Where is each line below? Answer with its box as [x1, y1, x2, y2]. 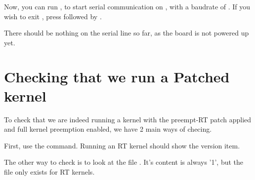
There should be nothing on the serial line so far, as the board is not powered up [4, 28, 249, 38]
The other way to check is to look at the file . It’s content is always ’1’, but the [4, 157, 244, 167]
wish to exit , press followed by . [4, 11, 102, 21]
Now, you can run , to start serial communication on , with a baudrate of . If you [4, 1, 251, 11]
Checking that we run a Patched [4, 66, 230, 86]
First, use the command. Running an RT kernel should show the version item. [4, 140, 240, 150]
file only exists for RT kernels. [4, 167, 95, 177]
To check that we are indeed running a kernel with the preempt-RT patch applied [4, 114, 252, 124]
